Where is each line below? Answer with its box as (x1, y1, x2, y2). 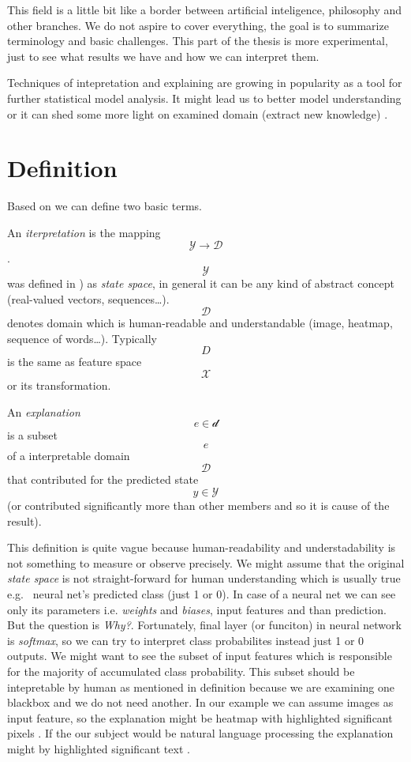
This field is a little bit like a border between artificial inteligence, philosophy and (7, 2, 402, 17)
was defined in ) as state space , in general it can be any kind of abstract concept (7, 275, 394, 292)
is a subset (7, 427, 58, 443)
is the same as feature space (7, 353, 142, 370)
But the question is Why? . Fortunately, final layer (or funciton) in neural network (7, 617, 402, 633)
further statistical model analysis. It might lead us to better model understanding (7, 89, 402, 106)
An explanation (7, 403, 80, 420)
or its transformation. (7, 377, 111, 394)
